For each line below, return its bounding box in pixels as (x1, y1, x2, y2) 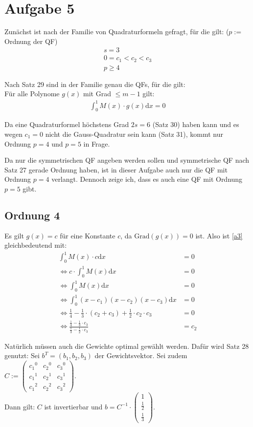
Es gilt (4, 230, 24, 240)
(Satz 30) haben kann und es (152, 119, 239, 129)
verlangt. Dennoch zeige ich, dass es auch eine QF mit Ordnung (51, 174, 243, 184)
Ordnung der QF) (4, 36, 58, 46)
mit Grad (83, 88, 111, 99)
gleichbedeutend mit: (4, 240, 67, 250)
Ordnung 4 (4, 207, 60, 222)
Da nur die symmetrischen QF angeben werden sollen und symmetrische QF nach (4, 155, 250, 165)
